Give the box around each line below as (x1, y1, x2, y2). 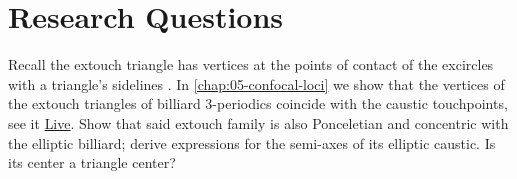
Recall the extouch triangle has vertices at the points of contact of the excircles (8, 54, 494, 75)
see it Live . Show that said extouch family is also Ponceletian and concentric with (8, 112, 509, 133)
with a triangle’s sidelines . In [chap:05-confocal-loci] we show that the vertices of (8, 73, 505, 94)
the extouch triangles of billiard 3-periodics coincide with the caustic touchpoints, (8, 93, 508, 114)
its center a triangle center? (8, 152, 176, 173)
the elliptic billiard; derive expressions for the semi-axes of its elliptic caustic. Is (8, 132, 496, 153)
